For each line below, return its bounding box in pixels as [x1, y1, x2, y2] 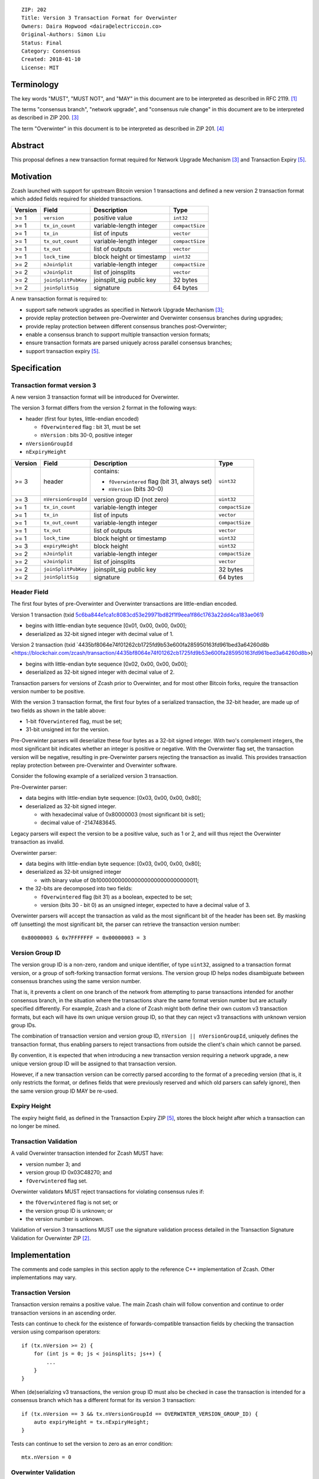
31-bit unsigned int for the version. [25, 726, 110, 733]
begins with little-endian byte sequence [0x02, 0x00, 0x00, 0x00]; [25, 660, 188, 667]
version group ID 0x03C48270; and [25, 1169, 112, 1176]
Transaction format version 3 [11, 381, 97, 389]
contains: [93, 467, 120, 475]
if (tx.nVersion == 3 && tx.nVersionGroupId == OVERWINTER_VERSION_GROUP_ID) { [21, 1410, 258, 1417]
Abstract [11, 140, 44, 150]
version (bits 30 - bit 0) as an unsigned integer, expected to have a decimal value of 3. [40, 901, 250, 908]
